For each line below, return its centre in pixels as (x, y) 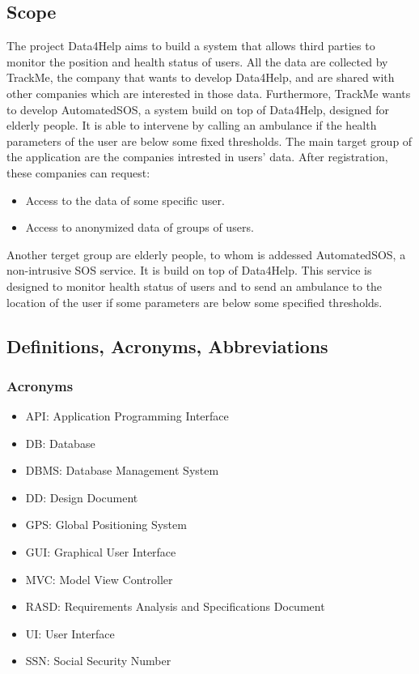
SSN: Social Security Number (98, 661)
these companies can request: (78, 172)
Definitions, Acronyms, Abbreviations (167, 346)
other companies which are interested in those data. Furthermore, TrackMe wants (209, 93)
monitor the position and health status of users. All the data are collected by (197, 61)
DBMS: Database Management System (122, 470)
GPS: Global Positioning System (106, 525)
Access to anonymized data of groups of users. (140, 227)
